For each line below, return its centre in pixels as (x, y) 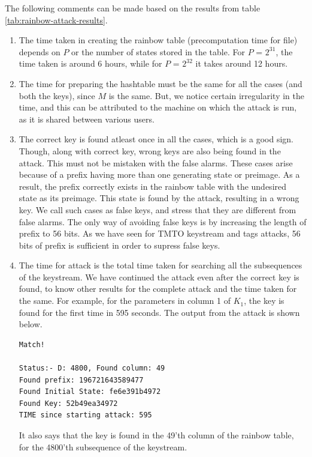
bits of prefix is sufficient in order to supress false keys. (119, 245)
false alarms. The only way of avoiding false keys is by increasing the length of (163, 221)
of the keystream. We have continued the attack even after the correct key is (159, 277)
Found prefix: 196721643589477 (81, 380)
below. (31, 324)
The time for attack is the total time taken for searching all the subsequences (160, 265)
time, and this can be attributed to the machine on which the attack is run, (158, 107)
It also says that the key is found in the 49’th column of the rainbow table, (156, 435)
